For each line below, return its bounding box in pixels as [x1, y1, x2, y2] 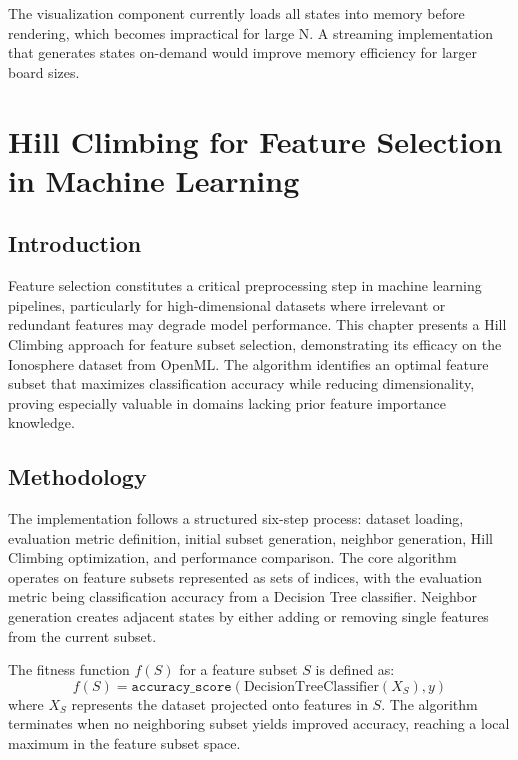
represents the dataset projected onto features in [71, 693, 368, 714]
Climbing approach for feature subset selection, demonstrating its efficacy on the [8, 333, 502, 354]
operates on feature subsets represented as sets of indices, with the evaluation [8, 566, 483, 587]
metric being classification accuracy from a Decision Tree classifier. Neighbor [8, 586, 477, 607]
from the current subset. [8, 625, 157, 646]
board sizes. [8, 61, 80, 82]
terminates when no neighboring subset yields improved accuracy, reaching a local [8, 713, 510, 734]
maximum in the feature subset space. [8, 733, 241, 754]
